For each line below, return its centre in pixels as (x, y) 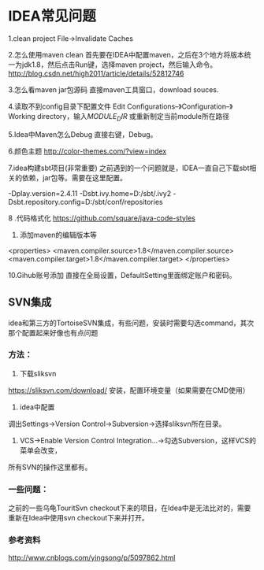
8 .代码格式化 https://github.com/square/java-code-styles (102, 218)
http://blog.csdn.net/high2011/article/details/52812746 (96, 73)
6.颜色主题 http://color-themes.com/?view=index (87, 151)
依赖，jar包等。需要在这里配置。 (74, 177)
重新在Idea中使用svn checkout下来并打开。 (79, 518)
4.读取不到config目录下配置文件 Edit (67, 106)
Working (22, 116)
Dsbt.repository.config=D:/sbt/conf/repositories (86, 202)
